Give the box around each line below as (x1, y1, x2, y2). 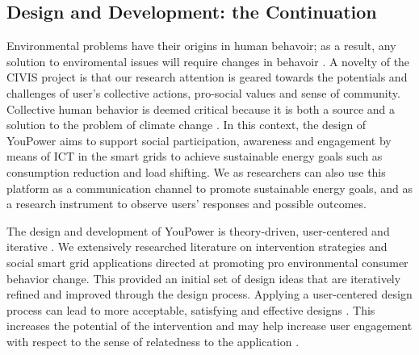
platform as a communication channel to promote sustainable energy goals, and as (6, 179, 413, 196)
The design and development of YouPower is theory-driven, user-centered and (6, 222, 390, 239)
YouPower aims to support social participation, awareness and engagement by (6, 132, 392, 148)
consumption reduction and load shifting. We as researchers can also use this (6, 163, 386, 180)
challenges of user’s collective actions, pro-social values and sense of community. (6, 84, 400, 101)
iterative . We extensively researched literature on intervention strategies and (6, 238, 388, 255)
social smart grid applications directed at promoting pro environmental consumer (6, 253, 409, 270)
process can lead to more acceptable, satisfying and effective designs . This (6, 301, 375, 318)
